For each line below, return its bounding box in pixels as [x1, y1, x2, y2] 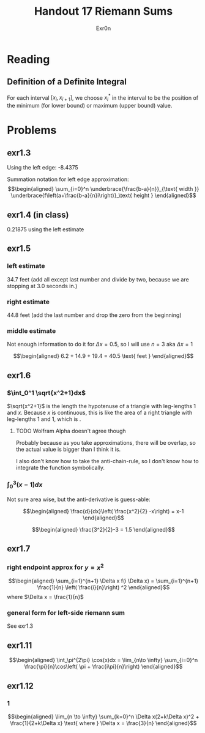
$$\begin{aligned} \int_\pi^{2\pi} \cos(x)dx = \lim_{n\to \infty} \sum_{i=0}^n [9, 657, 198, 664]
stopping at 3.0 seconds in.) [7, 282, 78, 289]
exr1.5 [7, 244, 31, 254]
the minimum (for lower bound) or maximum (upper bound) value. [7, 102, 173, 110]
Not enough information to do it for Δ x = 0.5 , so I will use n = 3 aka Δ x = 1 [7, 341, 193, 348]
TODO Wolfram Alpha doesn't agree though [15, 427, 126, 434]
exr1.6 [7, 370, 31, 381]
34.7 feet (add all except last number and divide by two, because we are [7, 275, 189, 283]
